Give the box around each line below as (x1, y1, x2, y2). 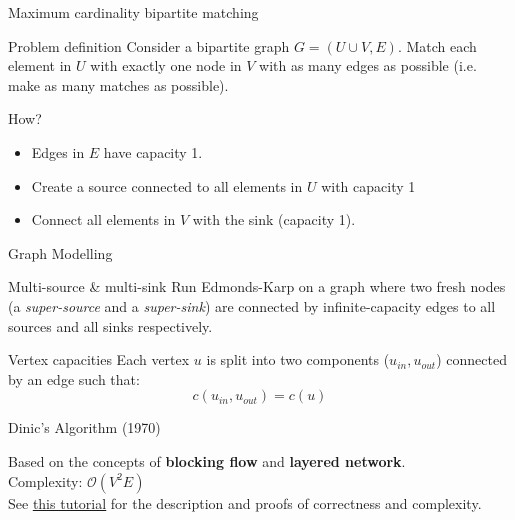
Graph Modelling (8, 242, 113, 263)
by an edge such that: (8, 368, 140, 389)
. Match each (397, 35, 477, 56)
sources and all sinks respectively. (8, 315, 213, 336)
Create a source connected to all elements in (31, 175, 303, 196)
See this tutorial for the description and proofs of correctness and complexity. (8, 492, 482, 513)
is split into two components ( (206, 349, 390, 370)
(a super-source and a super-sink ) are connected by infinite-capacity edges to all (8, 295, 496, 316)
